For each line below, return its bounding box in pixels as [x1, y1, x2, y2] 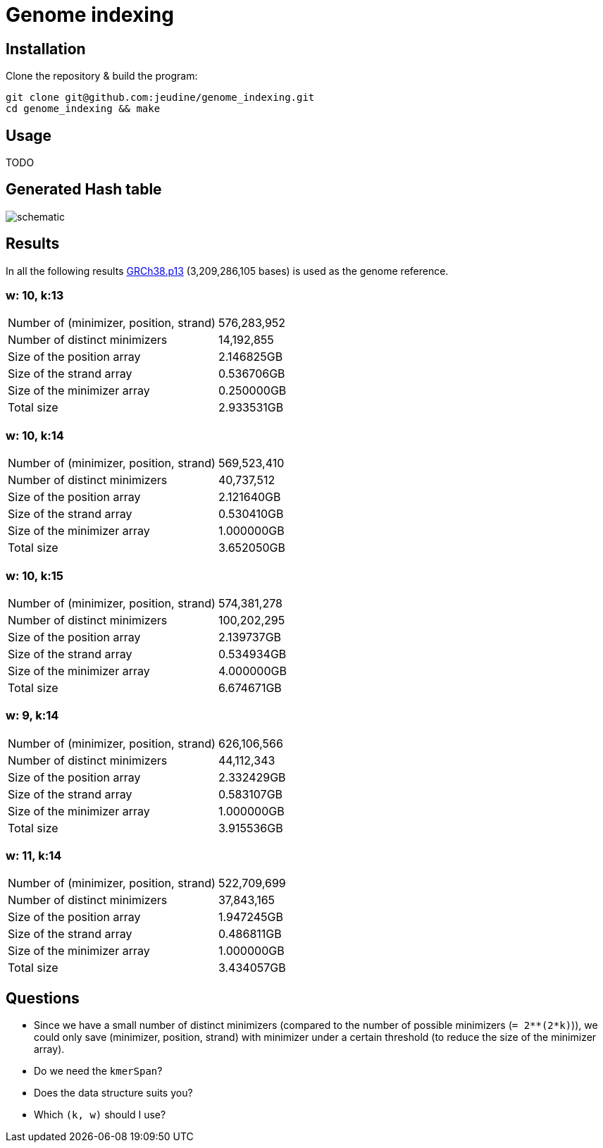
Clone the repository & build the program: [6, 70, 198, 82]
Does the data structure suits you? [34, 1087, 193, 1099]
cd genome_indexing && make [6, 103, 161, 115]
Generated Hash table [6, 180, 162, 199]
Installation [6, 39, 86, 58]
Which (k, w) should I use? [34, 1109, 166, 1121]
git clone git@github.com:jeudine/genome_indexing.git [6, 92, 315, 104]
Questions [6, 989, 80, 1007]
